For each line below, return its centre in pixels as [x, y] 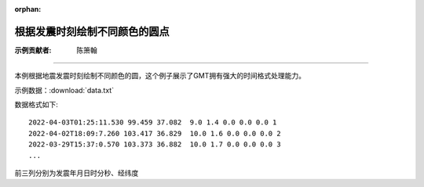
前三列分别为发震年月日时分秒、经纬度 [77, 173]
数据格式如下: [37, 105]
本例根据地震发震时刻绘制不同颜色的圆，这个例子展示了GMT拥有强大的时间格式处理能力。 [160, 76]
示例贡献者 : [33, 50]
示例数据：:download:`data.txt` [64, 90]
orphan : [28, 9]
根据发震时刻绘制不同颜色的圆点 [92, 31]
